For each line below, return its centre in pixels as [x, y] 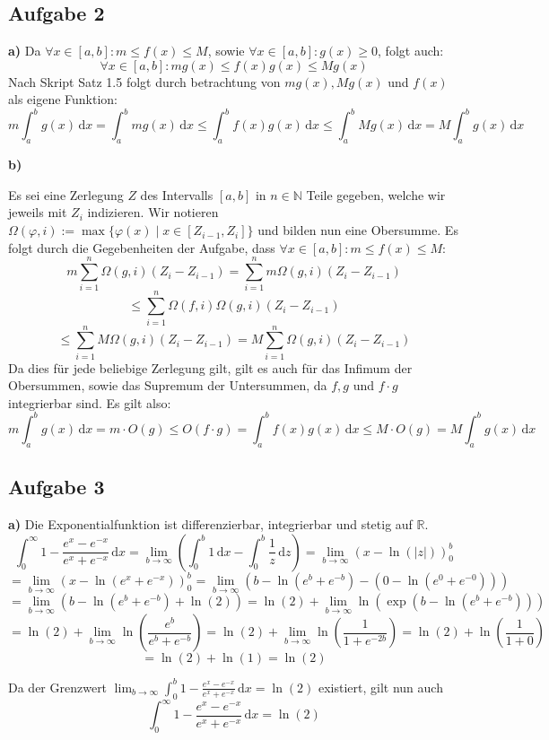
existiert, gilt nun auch [380, 687]
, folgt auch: [411, 51]
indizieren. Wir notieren [153, 212]
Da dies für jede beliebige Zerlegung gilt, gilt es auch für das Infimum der [210, 367]
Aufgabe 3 [57, 487]
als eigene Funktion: [63, 99]
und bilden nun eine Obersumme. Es [358, 230]
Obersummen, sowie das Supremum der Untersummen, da [168, 385]
